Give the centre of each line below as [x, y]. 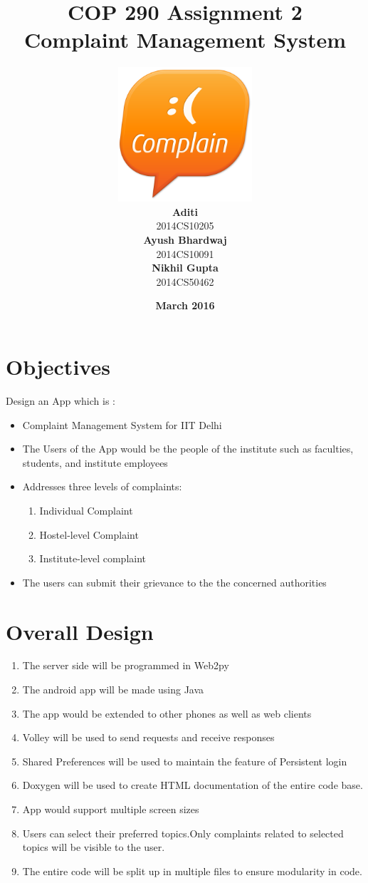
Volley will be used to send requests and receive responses [148, 737]
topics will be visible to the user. [94, 847]
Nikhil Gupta [185, 268]
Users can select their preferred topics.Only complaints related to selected [183, 833]
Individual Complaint [86, 510]
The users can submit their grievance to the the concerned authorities [174, 582]
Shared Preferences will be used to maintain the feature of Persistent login [185, 761]
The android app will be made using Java [113, 690]
